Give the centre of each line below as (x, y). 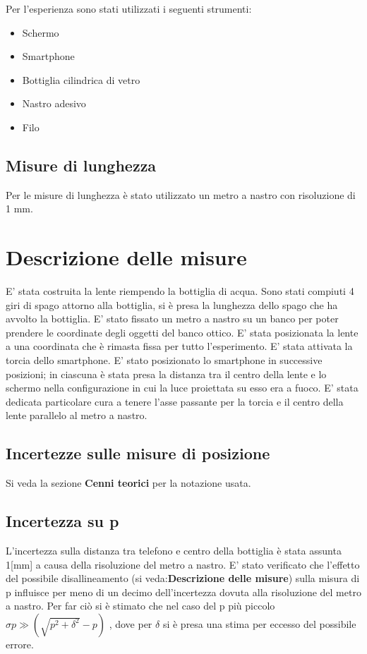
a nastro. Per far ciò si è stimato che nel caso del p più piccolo (140, 606)
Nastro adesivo (54, 103)
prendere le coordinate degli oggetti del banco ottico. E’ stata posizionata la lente (182, 332)
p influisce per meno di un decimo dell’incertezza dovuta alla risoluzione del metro (183, 592)
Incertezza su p (62, 521)
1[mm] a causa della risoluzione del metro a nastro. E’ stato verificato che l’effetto (183, 564)
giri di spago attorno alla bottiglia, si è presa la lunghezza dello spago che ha (172, 304)
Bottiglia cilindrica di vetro (81, 79)
